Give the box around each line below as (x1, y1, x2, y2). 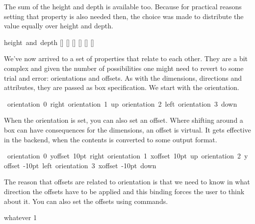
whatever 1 (4, 212, 37, 223)
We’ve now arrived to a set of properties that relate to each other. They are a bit (4, 53, 248, 64)
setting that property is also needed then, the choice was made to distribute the (4, 11, 244, 21)
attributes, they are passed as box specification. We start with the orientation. (4, 82, 239, 92)
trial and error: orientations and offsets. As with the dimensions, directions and (4, 72, 242, 83)
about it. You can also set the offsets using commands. (4, 196, 168, 206)
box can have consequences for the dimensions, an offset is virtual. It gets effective (4, 124, 251, 134)
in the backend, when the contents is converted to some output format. (4, 134, 217, 144)
